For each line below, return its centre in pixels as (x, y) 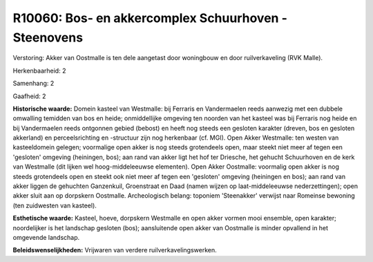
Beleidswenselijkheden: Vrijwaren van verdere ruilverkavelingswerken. (115, 250)
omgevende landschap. (46, 237)
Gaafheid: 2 (29, 96)
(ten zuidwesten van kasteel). (55, 205)
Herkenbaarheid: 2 (39, 71)
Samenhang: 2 (34, 84)
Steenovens (48, 37)
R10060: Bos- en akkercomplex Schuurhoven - (150, 18)
